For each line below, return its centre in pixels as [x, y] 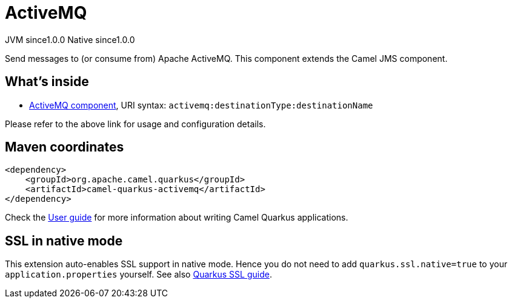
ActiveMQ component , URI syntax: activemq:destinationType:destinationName [201, 105]
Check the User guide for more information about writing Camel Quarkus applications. [177, 218]
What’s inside [47, 82]
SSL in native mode [64, 241]
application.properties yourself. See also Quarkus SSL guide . [138, 275]
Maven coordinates [65, 147]
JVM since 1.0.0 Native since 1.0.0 [70, 39]
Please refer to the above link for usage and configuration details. [135, 124]
